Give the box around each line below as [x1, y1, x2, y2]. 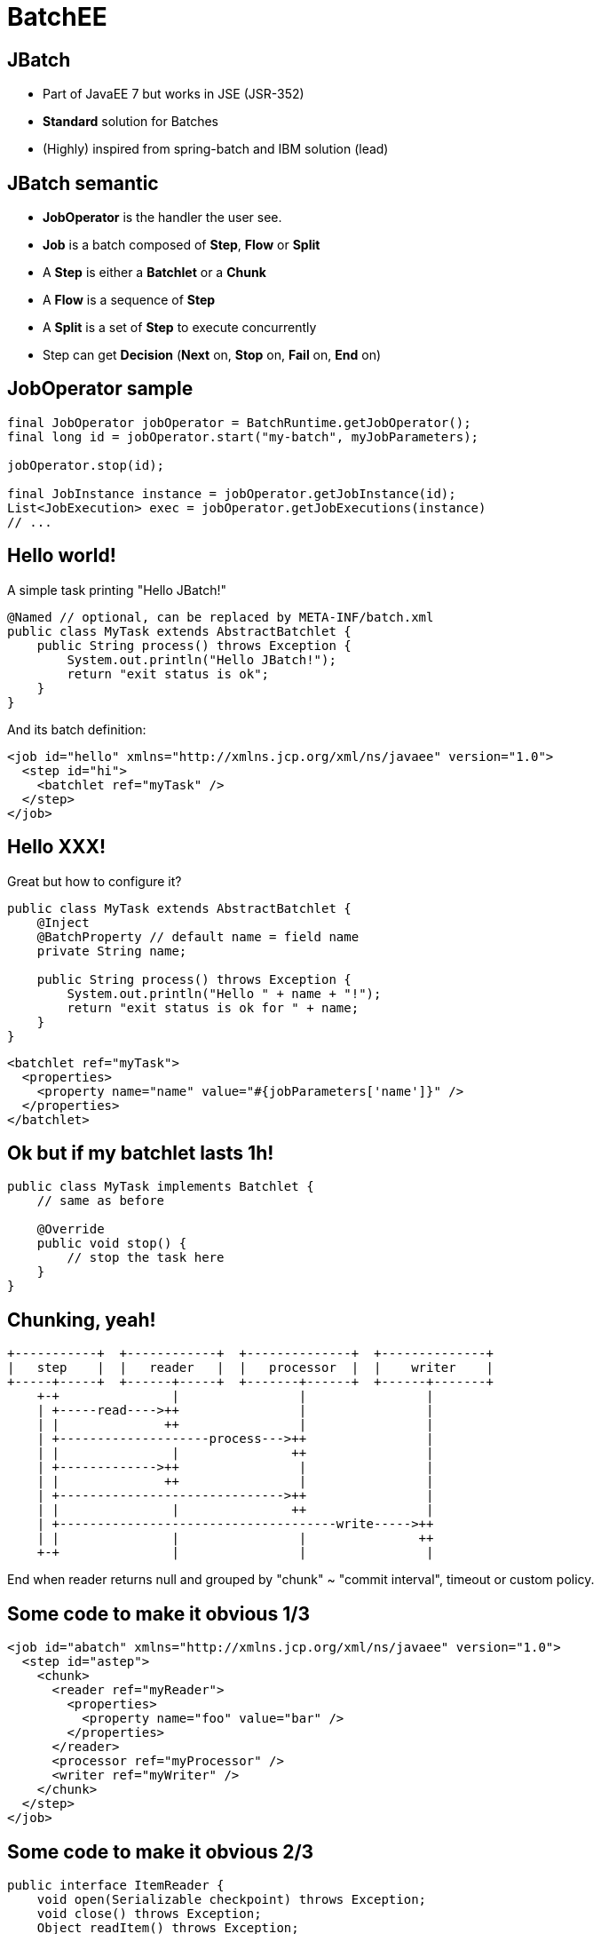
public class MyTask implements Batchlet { [7, 1179, 314, 1194]
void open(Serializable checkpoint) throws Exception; [36, 1891, 427, 1906]
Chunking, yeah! [7, 1308, 156, 1331]
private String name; [36, 943, 187, 958]
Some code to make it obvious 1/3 [7, 1602, 310, 1625]
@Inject [36, 915, 90, 930]
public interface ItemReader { [7, 1877, 225, 1892]
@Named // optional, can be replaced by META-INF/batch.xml [7, 609, 434, 624]
